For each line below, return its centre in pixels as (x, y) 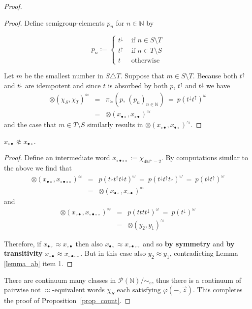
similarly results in (115, 124)
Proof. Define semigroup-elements (54, 22)
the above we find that (38, 168)
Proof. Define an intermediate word (57, 157)
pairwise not (22, 290)
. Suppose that (142, 76)
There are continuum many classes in (60, 280)
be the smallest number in (64, 76)
